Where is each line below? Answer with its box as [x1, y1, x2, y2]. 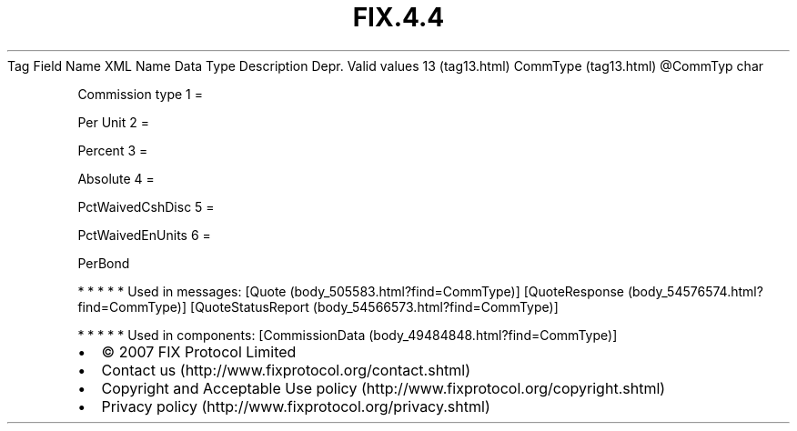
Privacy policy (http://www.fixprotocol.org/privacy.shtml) [101, 396, 490, 416]
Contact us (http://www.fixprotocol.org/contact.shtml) [101, 360, 471, 379]
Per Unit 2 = [77, 114, 149, 130]
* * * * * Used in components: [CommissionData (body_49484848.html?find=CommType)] [77, 326, 618, 343]
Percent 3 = [77, 142, 148, 158]
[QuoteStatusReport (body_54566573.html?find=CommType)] [190, 298, 559, 315]
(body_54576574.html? [627, 283, 763, 299]
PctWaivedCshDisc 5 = [77, 198, 215, 215]
